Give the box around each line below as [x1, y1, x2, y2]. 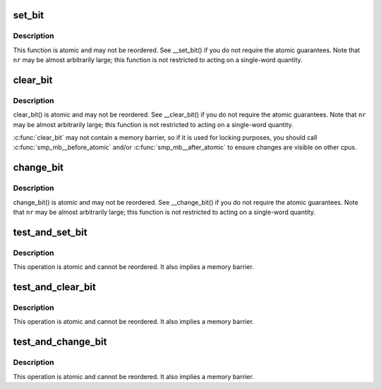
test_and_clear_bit [13, 281, 97, 293]
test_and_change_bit [13, 336, 107, 348]
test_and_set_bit [13, 226, 87, 238]
